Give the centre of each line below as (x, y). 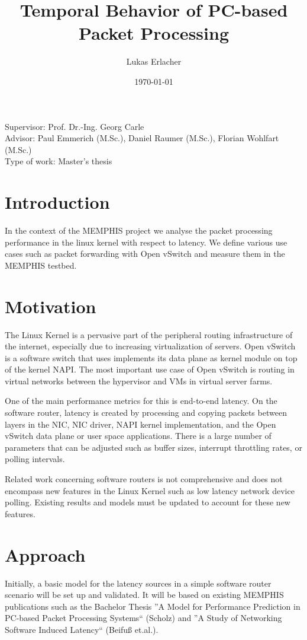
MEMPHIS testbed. (41, 265)
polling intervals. (35, 459)
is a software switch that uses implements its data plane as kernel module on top (151, 357)
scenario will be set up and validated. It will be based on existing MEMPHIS (144, 595)
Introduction (57, 202)
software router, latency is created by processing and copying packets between (146, 413)
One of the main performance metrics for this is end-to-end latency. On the (141, 401)
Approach (45, 554)
